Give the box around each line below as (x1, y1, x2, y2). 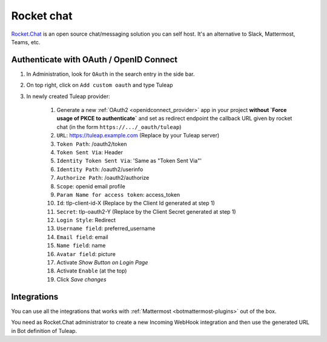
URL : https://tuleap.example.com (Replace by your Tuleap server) (56, 132, 220, 139)
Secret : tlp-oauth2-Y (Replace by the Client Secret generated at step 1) (56, 208, 236, 215)
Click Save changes (56, 275, 107, 283)
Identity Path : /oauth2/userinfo (56, 165, 144, 173)
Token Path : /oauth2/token (56, 140, 127, 148)
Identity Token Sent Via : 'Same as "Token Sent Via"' (56, 157, 202, 165)
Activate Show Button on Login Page (56, 259, 148, 266)
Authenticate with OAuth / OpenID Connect (11, 54, 178, 65)
